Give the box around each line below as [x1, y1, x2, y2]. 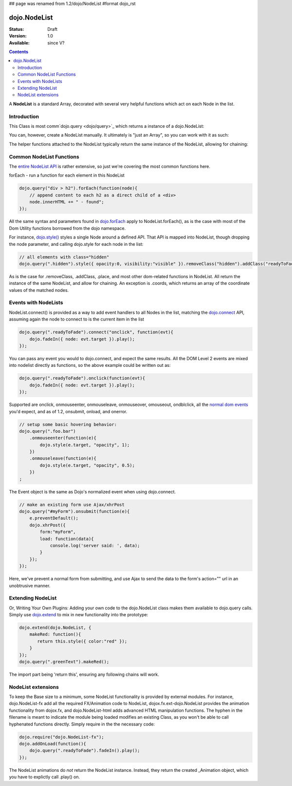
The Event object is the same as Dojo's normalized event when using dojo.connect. [9, 488, 176, 495]
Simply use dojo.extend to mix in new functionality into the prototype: [9, 612, 148, 618]
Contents [9, 49, 29, 55]
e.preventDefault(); [29, 515, 79, 521]
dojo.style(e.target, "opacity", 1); [39, 442, 130, 447]
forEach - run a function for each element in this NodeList [9, 172, 125, 178]
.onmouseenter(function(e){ [29, 435, 97, 441]
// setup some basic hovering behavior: [19, 422, 117, 427]
